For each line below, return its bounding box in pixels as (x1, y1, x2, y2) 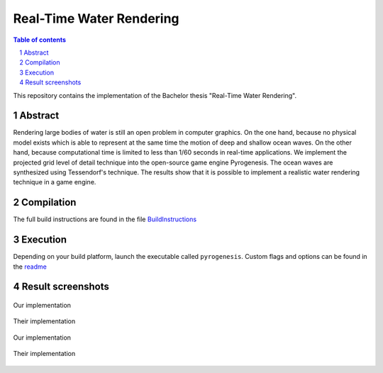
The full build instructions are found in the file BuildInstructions (13, 215, 197, 223)
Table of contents (13, 35, 67, 44)
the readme (13, 262, 48, 271)
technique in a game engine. (13, 178, 96, 186)
